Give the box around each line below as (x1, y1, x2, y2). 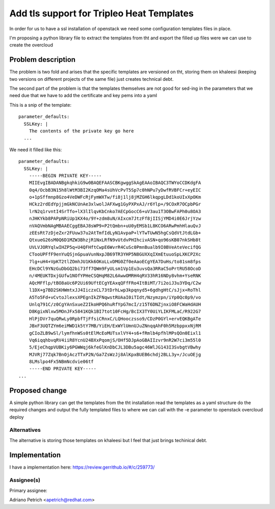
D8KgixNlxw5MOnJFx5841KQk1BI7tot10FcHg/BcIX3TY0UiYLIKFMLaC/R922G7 (29, 309, 201, 314)
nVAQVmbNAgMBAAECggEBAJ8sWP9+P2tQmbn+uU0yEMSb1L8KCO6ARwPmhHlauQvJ (29, 223, 201, 228)
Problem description (9, 55, 76, 64)
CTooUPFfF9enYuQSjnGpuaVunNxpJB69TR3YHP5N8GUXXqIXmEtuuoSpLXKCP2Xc (29, 251, 201, 258)
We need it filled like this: (9, 146, 62, 153)
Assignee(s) (9, 477, 41, 484)
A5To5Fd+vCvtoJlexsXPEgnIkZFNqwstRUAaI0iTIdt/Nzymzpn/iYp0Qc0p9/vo (29, 294, 201, 300)
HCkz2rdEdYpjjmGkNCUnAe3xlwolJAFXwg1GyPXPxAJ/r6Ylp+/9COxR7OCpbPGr (29, 201, 201, 207)
